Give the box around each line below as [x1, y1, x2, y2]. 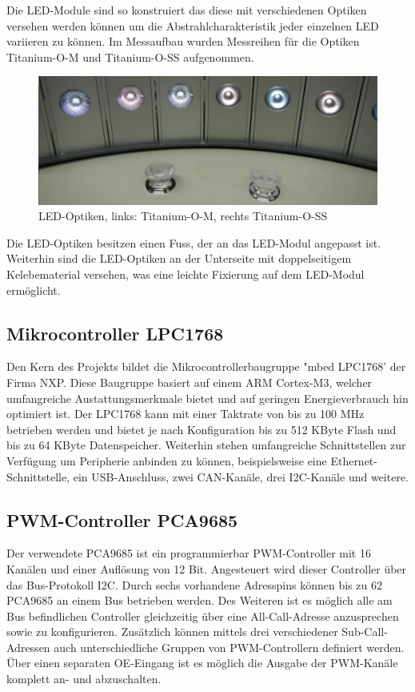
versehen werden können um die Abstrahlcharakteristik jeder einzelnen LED [6, 17, 379, 34]
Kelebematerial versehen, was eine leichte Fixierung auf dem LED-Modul [6, 265, 365, 282]
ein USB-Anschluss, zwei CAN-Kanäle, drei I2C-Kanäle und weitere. [73, 468, 409, 485]
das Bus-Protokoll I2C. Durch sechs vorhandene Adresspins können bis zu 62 [6, 576, 382, 593]
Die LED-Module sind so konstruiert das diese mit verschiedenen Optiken [6, 2, 367, 18]
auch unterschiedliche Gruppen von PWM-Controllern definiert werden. [54, 638, 405, 655]
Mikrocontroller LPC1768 [6, 320, 224, 345]
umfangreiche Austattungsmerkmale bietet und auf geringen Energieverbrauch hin [6, 389, 409, 406]
